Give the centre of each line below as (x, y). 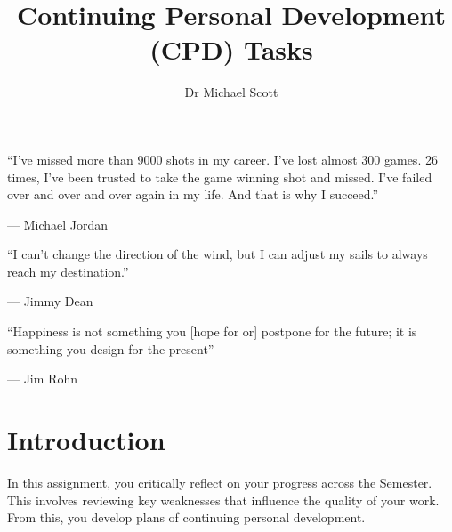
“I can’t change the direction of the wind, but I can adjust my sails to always (218, 254)
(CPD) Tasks (231, 49)
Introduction (86, 440)
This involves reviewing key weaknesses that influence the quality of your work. (223, 500)
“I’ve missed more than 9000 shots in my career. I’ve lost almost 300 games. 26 (222, 159)
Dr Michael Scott (231, 92)
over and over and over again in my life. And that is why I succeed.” (193, 194)
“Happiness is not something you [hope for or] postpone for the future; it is (212, 331)
